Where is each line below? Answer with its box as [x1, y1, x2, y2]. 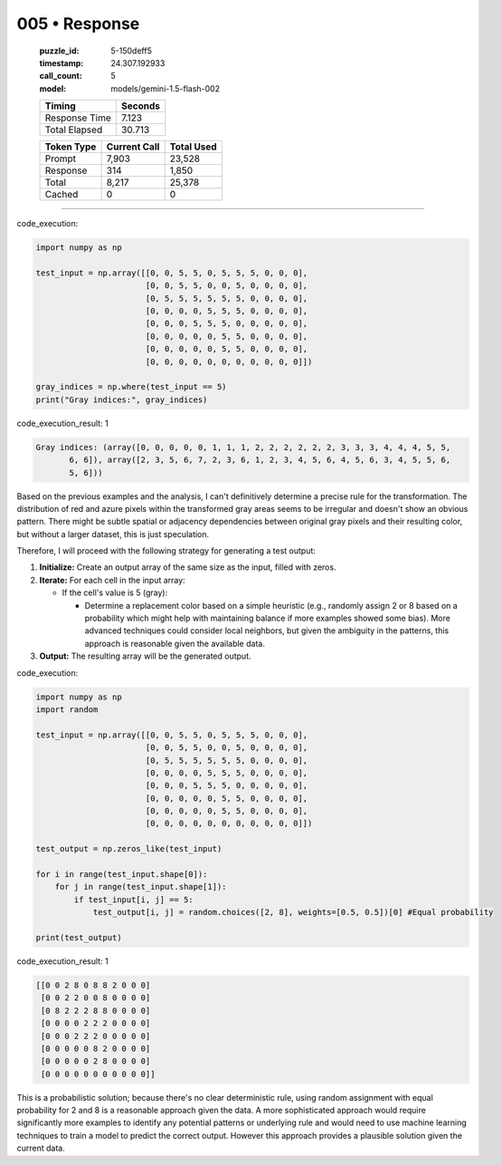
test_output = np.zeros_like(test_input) [35, 843, 223, 854]
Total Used [169, 140, 217, 153]
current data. [16, 1142, 65, 1154]
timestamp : [39, 57, 84, 68]
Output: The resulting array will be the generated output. [39, 650, 251, 661]
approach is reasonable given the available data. [84, 638, 266, 649]
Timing [44, 100, 76, 112]
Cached [44, 188, 79, 201]
